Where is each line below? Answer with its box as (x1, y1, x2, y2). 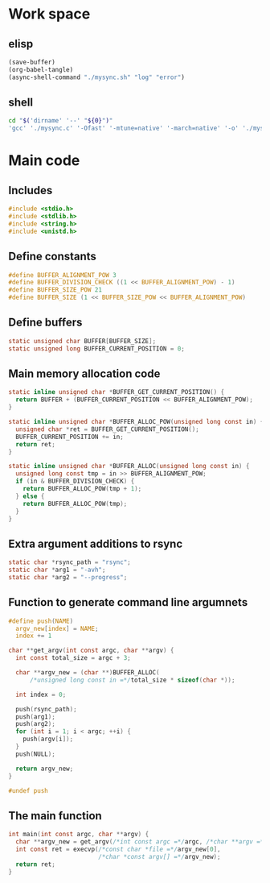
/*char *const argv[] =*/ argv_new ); (97, 852, 221, 860)
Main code (8, 151, 80, 170)
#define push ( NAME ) (8, 617, 74, 625)
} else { (15, 492, 45, 500)
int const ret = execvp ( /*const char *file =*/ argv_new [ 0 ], (15, 845, 221, 853)
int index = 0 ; (15, 690, 67, 699)
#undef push (8, 786, 48, 794)
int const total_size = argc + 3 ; (15, 654, 131, 662)
